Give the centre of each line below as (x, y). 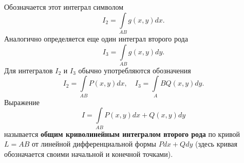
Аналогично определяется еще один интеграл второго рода (96, 38)
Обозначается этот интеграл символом (64, 7)
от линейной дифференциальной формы (94, 144)
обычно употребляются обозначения (135, 70)
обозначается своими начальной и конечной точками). (89, 154)
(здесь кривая (216, 144)
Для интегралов (29, 70)
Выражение (22, 102)
